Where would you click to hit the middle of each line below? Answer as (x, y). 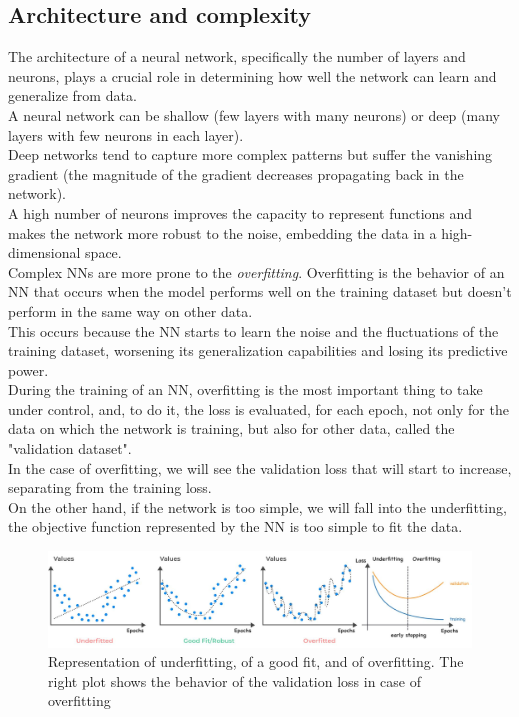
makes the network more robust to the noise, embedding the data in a (222, 232)
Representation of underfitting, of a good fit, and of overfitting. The (256, 661)
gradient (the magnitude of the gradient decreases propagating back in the (236, 173)
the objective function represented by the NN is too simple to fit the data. (235, 526)
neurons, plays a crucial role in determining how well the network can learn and (252, 75)
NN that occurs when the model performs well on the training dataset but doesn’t (260, 291)
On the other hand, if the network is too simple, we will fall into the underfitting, (257, 506)
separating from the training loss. (110, 487)
